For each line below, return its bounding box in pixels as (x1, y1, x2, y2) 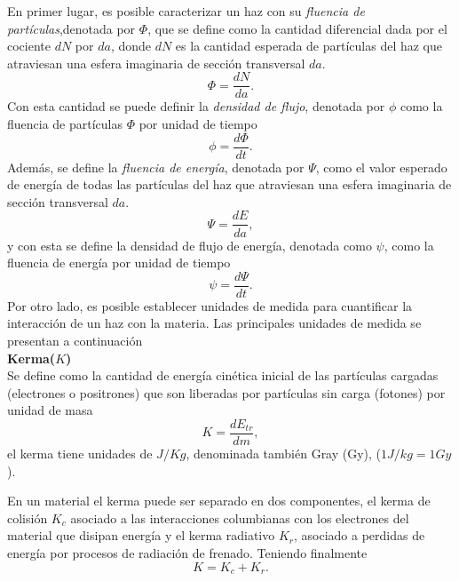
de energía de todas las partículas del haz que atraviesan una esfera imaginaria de (7, 175, 452, 194)
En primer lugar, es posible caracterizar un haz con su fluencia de (7, 2, 365, 20)
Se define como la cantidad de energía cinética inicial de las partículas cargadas (7, 366, 439, 385)
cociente (7, 36, 51, 55)
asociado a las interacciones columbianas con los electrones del (70, 508, 409, 527)
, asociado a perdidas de (294, 526, 425, 545)
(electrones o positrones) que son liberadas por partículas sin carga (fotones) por (7, 383, 446, 402)
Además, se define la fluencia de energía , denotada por (7, 157, 305, 176)
